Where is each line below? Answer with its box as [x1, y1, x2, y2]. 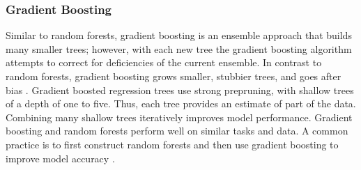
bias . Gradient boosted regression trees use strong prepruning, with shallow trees [6, 82, 354, 97]
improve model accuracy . [6, 150, 115, 165]
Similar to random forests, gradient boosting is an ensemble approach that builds [6, 28, 352, 42]
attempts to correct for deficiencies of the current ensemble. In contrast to [6, 55, 322, 70]
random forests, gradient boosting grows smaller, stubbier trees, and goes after [6, 69, 341, 83]
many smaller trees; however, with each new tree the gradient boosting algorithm [6, 41, 352, 56]
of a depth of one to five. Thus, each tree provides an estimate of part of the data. [6, 96, 356, 111]
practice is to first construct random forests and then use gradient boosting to [6, 137, 339, 151]
